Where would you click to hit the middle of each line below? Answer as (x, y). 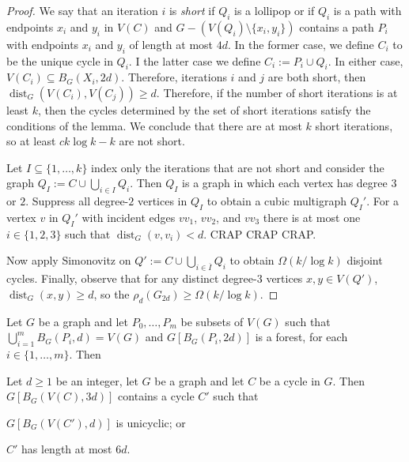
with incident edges (129, 217)
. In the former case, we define (301, 44)
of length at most (171, 44)
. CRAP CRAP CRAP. (260, 233)
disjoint (365, 260)
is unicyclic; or (151, 422)
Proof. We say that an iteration (82, 10)
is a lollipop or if (275, 10)
